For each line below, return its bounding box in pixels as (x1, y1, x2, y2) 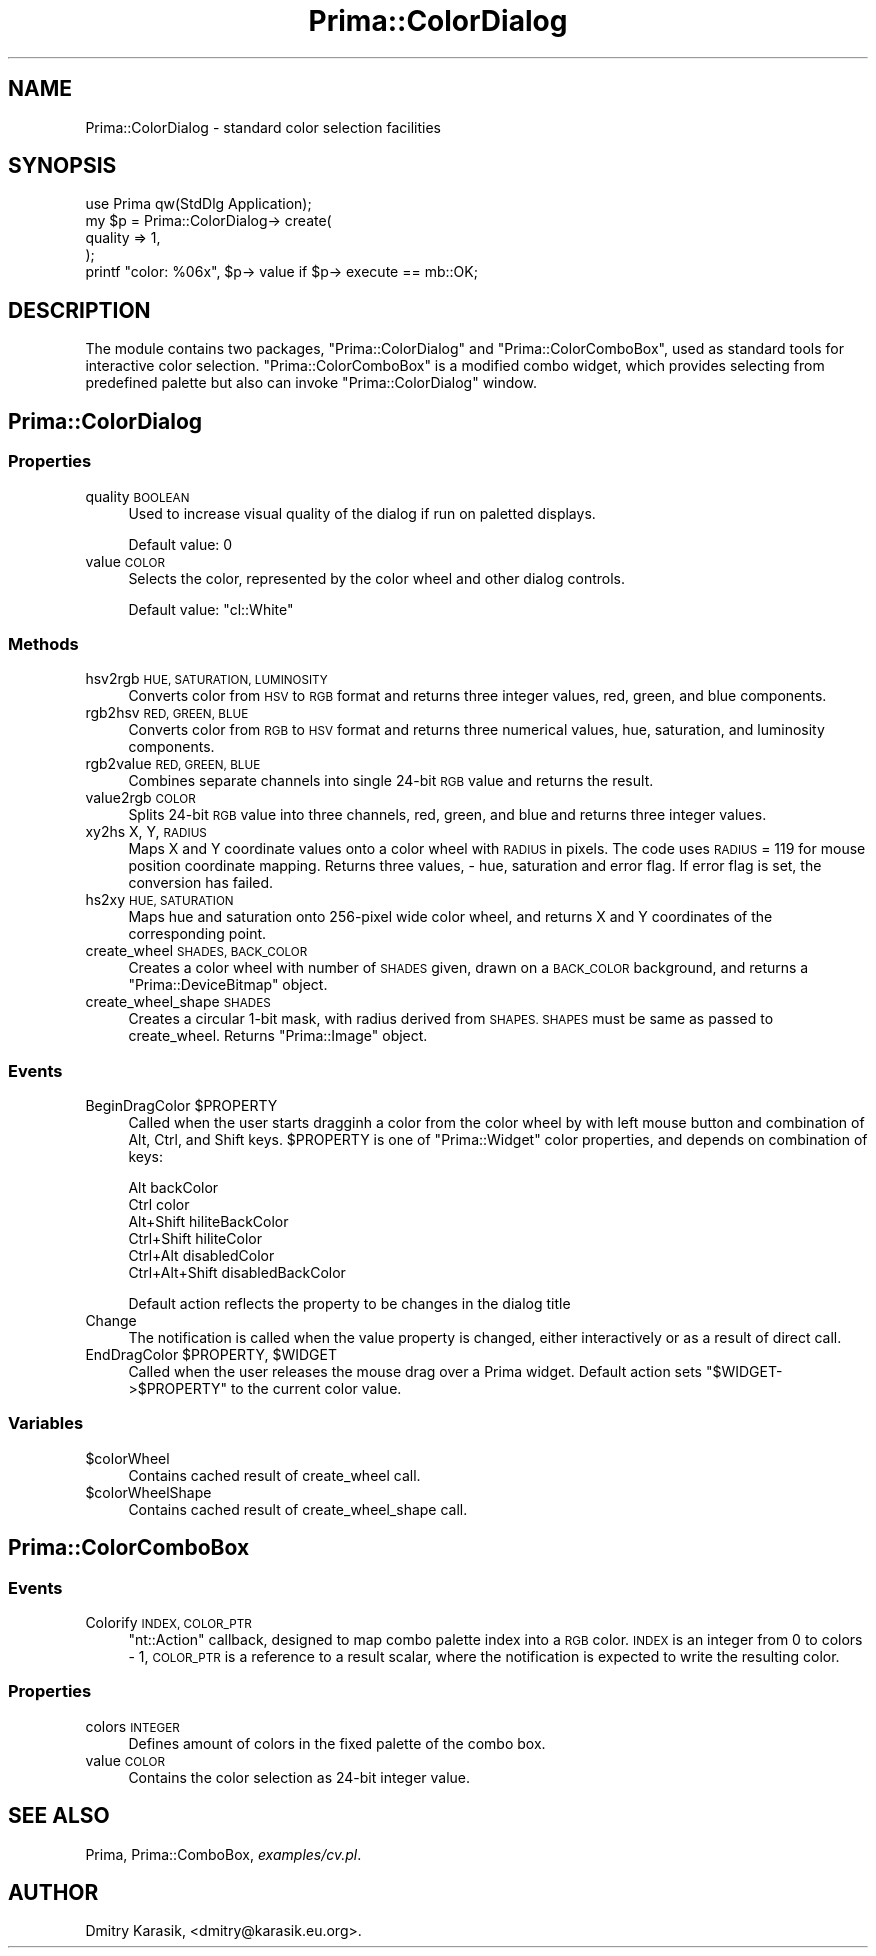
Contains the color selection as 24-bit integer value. (128, 1768, 471, 1786)
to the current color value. (230, 1380, 402, 1397)
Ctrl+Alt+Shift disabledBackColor (128, 1264, 346, 1281)
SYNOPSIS (8, 153, 117, 179)
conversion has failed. (128, 874, 274, 892)
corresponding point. (128, 925, 267, 943)
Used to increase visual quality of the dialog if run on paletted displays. (128, 504, 596, 522)
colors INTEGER (85, 1717, 180, 1735)
